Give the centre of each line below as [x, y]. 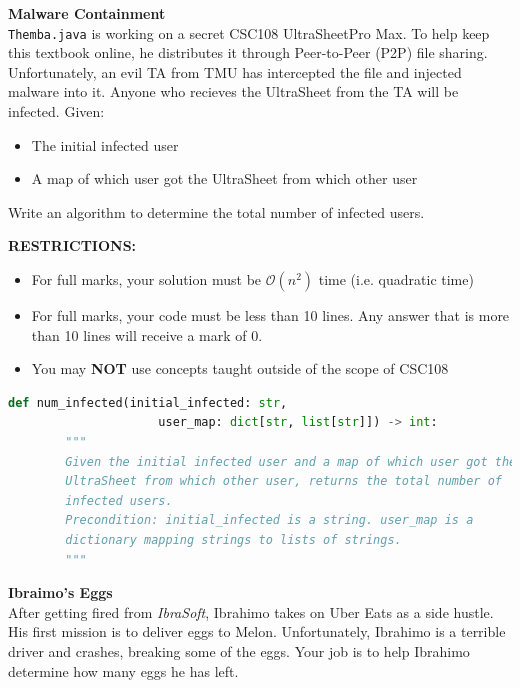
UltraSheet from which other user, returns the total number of [283, 481]
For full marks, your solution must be [146, 279]
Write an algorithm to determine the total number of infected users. [216, 211]
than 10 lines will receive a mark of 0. [147, 334]
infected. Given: [56, 111]
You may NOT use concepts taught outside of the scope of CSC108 [240, 368]
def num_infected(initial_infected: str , [148, 402]
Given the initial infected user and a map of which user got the [291, 461]
